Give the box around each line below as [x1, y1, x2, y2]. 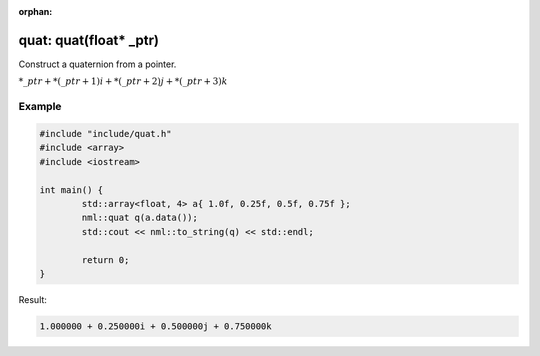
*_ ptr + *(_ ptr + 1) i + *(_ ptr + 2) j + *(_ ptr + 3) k [18, 76, 228, 87]
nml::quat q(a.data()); [81, 212, 199, 224]
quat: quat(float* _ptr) [18, 31, 160, 49]
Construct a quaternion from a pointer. [18, 58, 177, 70]
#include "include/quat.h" [39, 128, 172, 140]
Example [18, 100, 62, 114]
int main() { [39, 184, 104, 195]
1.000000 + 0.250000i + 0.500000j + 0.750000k [39, 320, 272, 332]
